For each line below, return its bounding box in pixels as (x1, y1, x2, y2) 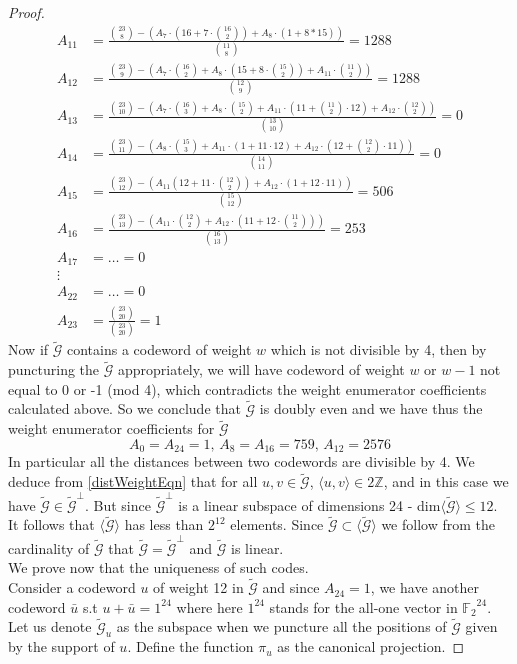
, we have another (370, 577, 479, 598)
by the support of (8, 636, 115, 657)
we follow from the (381, 514, 495, 535)
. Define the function (127, 636, 254, 657)
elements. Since (230, 514, 324, 535)
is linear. (231, 537, 284, 558)
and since (262, 577, 320, 598)
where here (176, 596, 243, 617)
